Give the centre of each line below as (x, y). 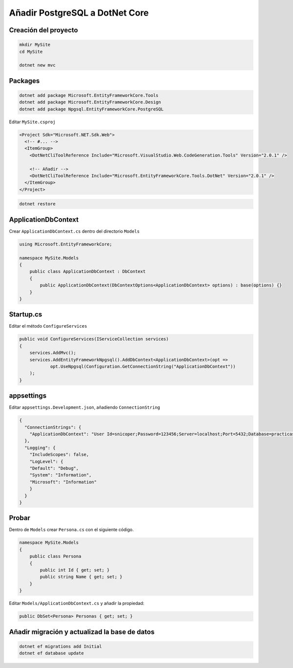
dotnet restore (37, 204)
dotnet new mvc (37, 65)
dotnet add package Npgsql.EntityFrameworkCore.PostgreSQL (91, 109)
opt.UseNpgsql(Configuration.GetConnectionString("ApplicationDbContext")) (143, 367)
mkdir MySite (35, 45)
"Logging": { (40, 448)
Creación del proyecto (43, 30)
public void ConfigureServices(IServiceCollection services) (94, 339)
